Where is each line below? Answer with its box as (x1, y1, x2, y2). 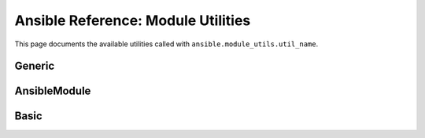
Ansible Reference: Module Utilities (14, 12, 251, 29)
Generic (14, 60, 55, 73)
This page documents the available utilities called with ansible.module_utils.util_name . (14, 39, 319, 49)
